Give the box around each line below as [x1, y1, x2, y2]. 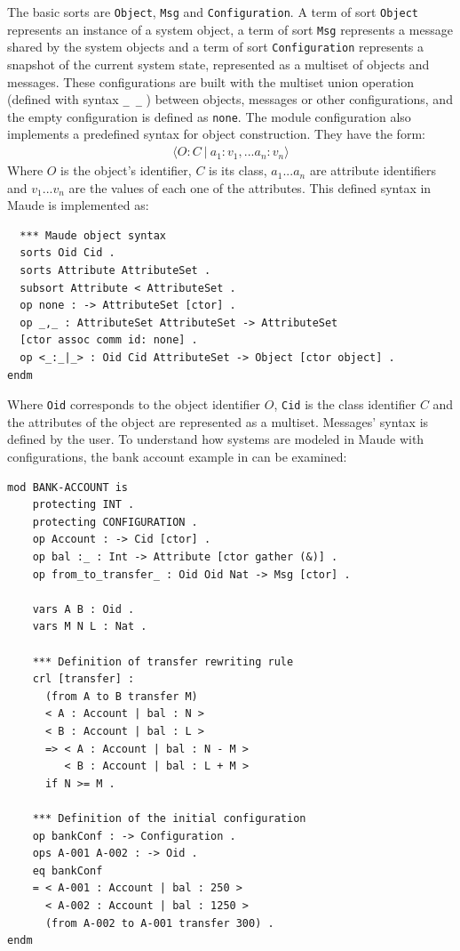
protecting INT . [32, 498, 135, 512]
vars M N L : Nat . [32, 620, 147, 633]
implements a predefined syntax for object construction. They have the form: [7, 125, 425, 143]
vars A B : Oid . [32, 602, 135, 616]
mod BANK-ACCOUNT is [7, 480, 129, 494]
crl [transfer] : [32, 673, 135, 686]
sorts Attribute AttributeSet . [20, 264, 211, 278]
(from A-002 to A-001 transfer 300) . [44, 916, 274, 930]
